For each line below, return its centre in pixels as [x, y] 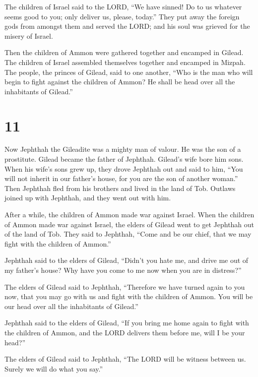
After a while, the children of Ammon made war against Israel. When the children [129, 215]
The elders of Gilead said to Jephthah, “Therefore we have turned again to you [125, 286]
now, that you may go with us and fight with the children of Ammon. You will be [129, 296]
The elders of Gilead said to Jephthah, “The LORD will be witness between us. [125, 359]
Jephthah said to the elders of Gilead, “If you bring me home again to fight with [127, 323]
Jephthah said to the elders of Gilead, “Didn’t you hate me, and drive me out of [127, 260]
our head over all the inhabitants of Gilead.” [71, 306]
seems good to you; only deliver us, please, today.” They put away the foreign [122, 16]
